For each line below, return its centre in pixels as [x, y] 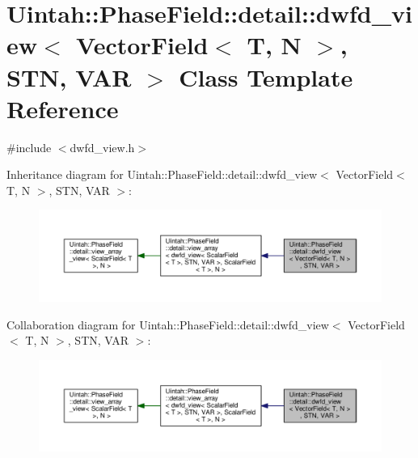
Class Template [266, 76]
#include [29, 147]
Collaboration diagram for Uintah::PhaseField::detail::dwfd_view [168, 324]
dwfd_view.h [102, 147]
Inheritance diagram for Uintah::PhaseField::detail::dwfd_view [162, 174]
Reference [63, 108]
